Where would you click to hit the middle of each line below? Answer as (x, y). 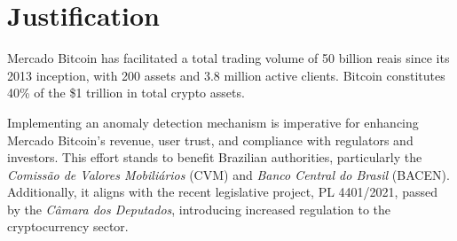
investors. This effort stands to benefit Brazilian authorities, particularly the (215, 157)
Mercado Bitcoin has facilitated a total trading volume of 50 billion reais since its (228, 58)
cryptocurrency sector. (68, 226)
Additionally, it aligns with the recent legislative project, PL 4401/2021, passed (222, 192)
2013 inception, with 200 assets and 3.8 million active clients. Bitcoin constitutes (226, 75)
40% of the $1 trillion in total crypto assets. (126, 93)
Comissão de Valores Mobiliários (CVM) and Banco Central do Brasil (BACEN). (228, 174)
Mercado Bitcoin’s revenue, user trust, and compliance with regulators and (210, 140)
